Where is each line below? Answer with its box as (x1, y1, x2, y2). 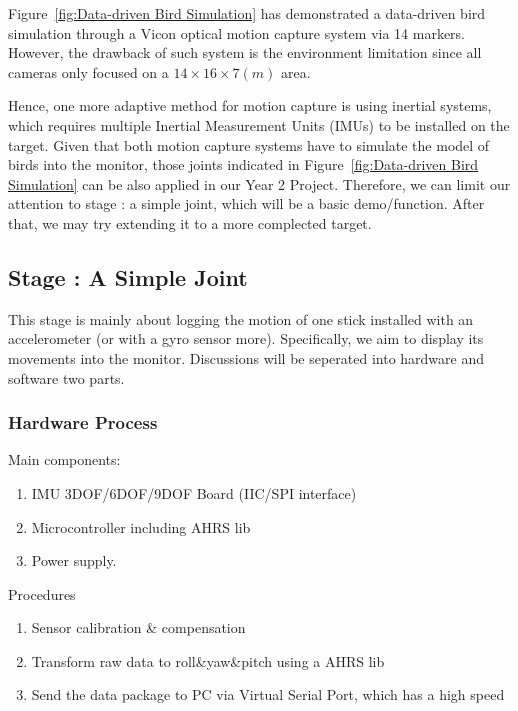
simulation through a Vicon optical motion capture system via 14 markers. (8, 22, 466, 43)
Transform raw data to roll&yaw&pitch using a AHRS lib (31, 650, 385, 671)
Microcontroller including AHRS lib (31, 516, 251, 537)
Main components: (8, 449, 121, 470)
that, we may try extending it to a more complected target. (8, 212, 372, 233)
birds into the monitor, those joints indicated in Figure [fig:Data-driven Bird (8, 154, 479, 175)
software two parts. (8, 367, 125, 388)
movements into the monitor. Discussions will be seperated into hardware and (8, 347, 485, 368)
